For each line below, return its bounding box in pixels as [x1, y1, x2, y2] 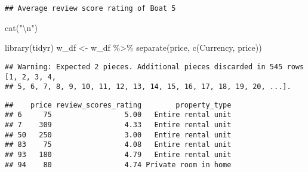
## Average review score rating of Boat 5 [5, 4, 176, 13]
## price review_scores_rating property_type [5, 100, 232, 109]
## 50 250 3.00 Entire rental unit [5, 130, 232, 139]
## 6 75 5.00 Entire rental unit [5, 110, 232, 119]
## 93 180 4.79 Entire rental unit [5, 150, 232, 159]
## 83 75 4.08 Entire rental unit [5, 140, 232, 149]
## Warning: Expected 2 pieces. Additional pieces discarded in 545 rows [5, 62, 304, 71]
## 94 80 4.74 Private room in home [5, 160, 232, 169]
